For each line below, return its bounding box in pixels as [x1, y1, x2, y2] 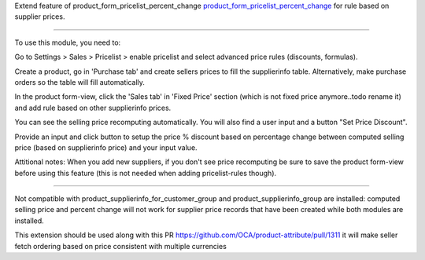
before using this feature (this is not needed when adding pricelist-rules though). [14, 168, 277, 178]
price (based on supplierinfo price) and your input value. [14, 142, 198, 152]
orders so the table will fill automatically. [14, 77, 146, 86]
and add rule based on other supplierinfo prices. [14, 103, 172, 112]
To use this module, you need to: [14, 38, 121, 47]
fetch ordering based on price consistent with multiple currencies [14, 241, 227, 251]
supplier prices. [14, 12, 65, 21]
